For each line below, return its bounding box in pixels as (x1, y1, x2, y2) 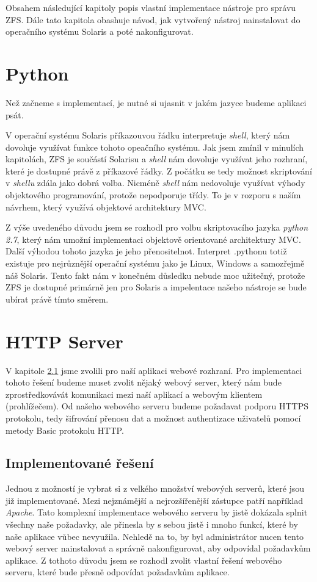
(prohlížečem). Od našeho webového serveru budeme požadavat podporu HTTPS (5, 400, 308, 412)
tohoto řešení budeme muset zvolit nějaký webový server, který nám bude (5, 376, 282, 389)
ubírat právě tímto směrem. (5, 292, 109, 305)
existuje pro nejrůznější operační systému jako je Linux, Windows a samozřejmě (5, 257, 305, 270)
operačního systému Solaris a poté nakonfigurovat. (5, 25, 194, 38)
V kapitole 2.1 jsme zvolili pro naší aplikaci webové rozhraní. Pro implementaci (5, 364, 302, 376)
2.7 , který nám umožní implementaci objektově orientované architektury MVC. (5, 232, 301, 245)
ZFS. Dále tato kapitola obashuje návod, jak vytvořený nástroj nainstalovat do (5, 13, 301, 26)
